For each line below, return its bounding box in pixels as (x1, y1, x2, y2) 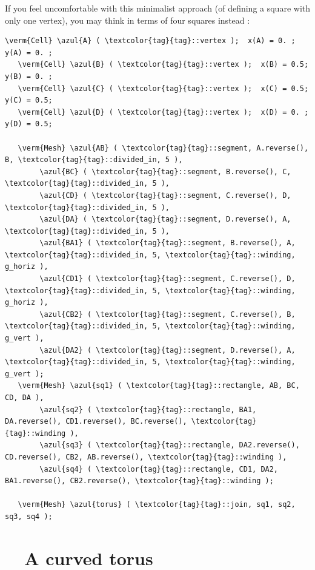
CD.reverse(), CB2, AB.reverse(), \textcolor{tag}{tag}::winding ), (5, 452, 287, 461)
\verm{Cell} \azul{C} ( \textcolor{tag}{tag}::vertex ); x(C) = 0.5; (18, 84, 309, 93)
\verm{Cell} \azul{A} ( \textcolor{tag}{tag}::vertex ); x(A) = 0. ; (5, 36, 296, 46)
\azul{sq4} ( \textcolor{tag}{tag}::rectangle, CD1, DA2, (39, 464, 279, 473)
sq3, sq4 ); (5, 512, 53, 521)
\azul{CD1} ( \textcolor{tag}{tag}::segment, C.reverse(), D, (39, 274, 296, 283)
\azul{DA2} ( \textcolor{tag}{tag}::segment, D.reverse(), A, (39, 345, 296, 355)
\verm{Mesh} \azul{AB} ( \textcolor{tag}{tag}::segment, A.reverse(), (18, 143, 309, 152)
